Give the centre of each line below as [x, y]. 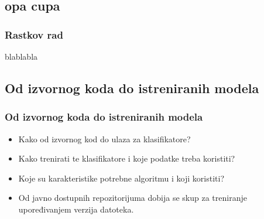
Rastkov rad [34, 34]
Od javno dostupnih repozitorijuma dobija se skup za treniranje [133, 198]
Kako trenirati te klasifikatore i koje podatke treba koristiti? [127, 158]
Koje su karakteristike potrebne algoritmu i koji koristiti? [121, 178]
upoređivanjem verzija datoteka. [76, 209]
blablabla [21, 56]
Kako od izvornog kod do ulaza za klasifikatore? [104, 138]
